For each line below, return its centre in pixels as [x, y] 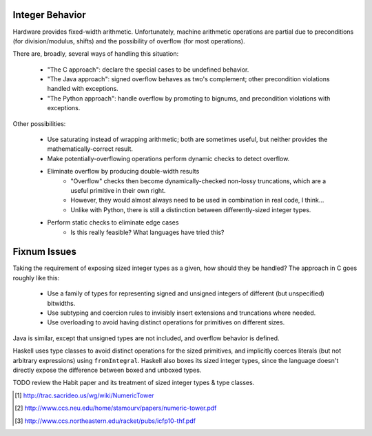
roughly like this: [36, 278]
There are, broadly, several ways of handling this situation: [96, 54]
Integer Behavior [49, 15]
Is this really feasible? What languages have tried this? [147, 232]
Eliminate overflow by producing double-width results [123, 172]
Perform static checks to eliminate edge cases [113, 222]
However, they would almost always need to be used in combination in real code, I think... [197, 200]
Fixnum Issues [45, 252]
